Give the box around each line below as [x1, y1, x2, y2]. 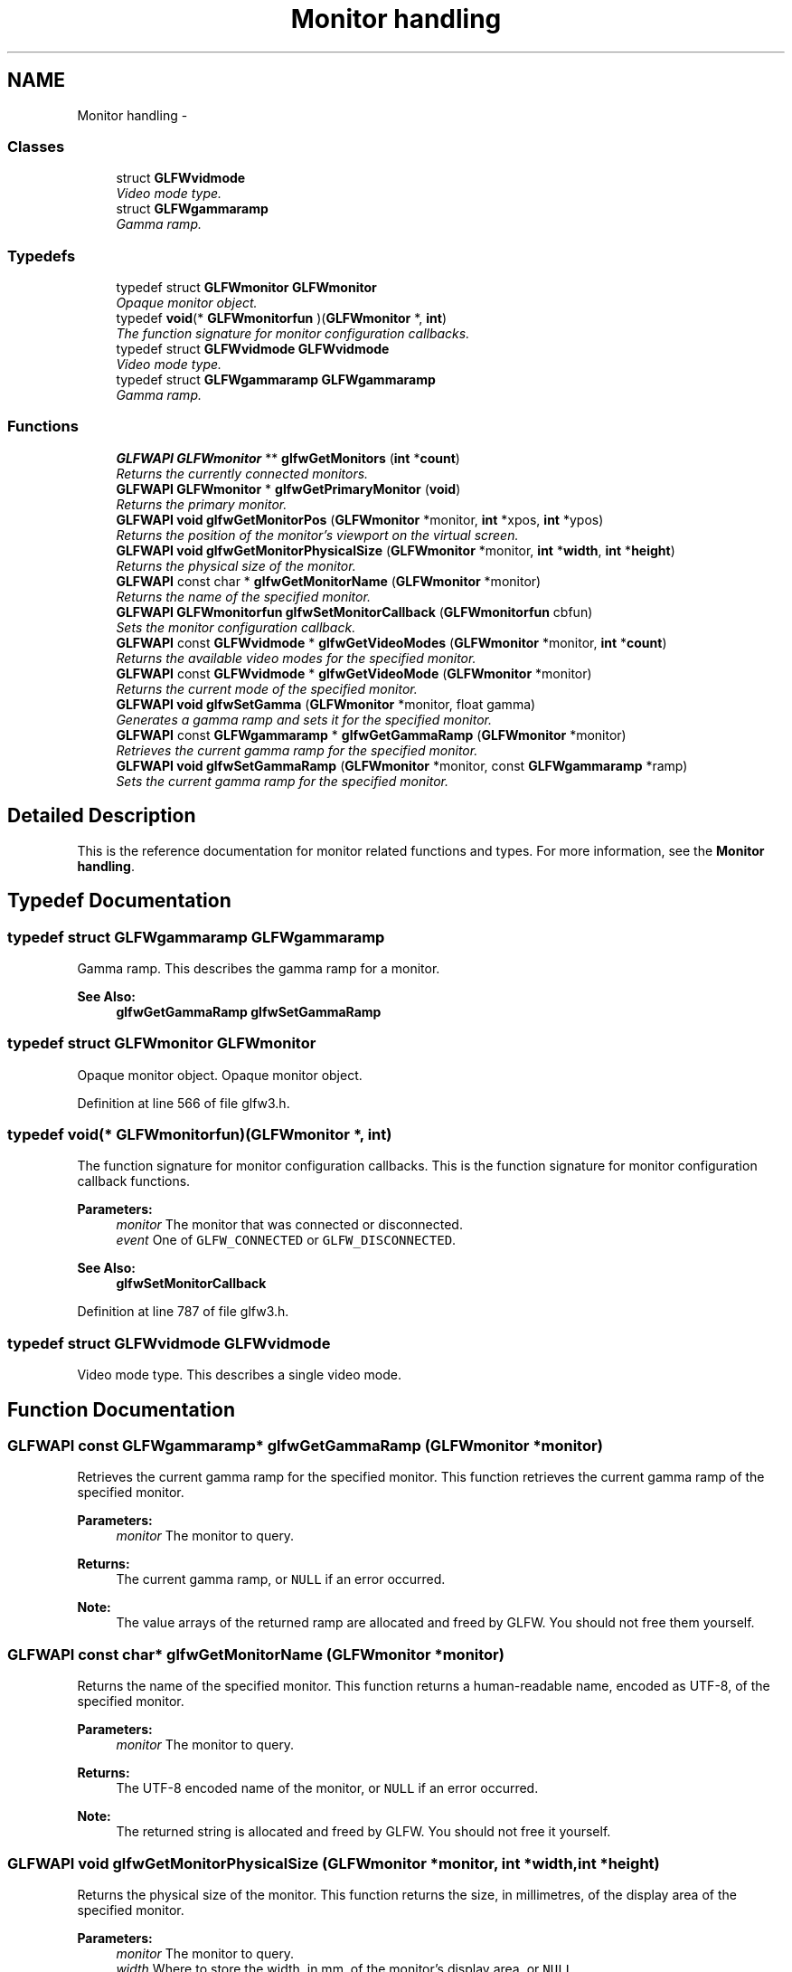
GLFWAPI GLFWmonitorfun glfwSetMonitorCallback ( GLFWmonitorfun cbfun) [116, 603, 593, 620]
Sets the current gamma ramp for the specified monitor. [116, 773, 448, 789]
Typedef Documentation [7, 889, 231, 913]
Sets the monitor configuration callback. [116, 619, 356, 635]
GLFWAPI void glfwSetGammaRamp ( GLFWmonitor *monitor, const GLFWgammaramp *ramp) [116, 757, 688, 773]
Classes [7, 137, 65, 156]
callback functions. [77, 1173, 191, 1190]
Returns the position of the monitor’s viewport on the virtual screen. [116, 526, 519, 543]
